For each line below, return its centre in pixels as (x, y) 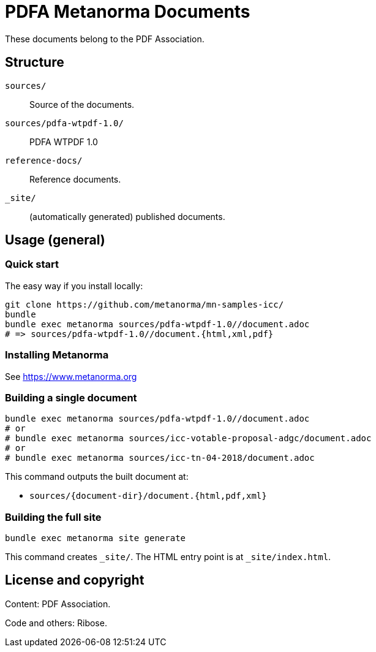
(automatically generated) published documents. (127, 216)
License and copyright (75, 580)
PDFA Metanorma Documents (128, 12)
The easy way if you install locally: (74, 286)
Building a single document (71, 397)
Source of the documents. (82, 104)
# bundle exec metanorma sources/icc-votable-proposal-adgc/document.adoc (188, 438)
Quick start (32, 264)
